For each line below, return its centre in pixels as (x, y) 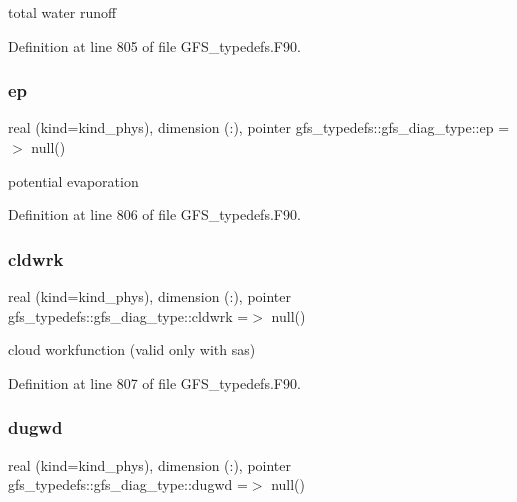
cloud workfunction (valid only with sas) (132, 349)
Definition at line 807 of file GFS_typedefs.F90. (154, 382)
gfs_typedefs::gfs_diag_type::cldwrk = (128, 315)
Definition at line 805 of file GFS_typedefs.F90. (154, 45)
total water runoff (62, 12)
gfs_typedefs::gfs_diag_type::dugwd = (128, 484)
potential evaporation (73, 180)
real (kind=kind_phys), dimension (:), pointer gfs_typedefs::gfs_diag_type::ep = (259, 127)
